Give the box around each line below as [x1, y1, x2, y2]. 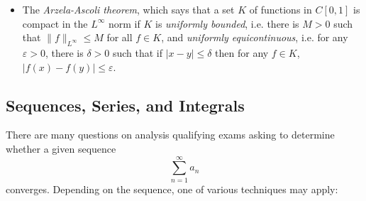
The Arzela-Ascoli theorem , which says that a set [22, 2, 235, 16]
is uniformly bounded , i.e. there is [155, 16, 299, 31]
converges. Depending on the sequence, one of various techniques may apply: [6, 181, 338, 196]
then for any [215, 45, 269, 60]
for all [106, 30, 133, 45]
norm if [109, 16, 140, 31]
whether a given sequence [6, 141, 116, 156]
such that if [112, 45, 163, 60]
